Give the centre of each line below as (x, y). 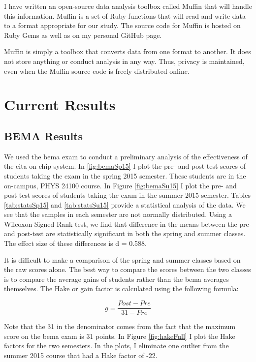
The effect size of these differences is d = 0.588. (75, 243)
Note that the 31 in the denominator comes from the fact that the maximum (120, 326)
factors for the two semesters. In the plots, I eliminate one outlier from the (116, 346)
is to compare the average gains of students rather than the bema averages (116, 279)
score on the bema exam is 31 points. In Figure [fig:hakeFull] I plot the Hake (120, 336)
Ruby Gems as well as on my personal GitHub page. (83, 35)
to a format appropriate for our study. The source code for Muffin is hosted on (122, 25)
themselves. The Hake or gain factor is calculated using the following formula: (121, 288)
